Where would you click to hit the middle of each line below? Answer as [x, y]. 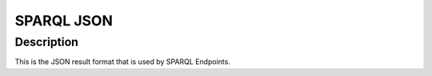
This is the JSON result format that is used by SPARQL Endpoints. [123, 62]
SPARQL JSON [64, 21]
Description [47, 42]
